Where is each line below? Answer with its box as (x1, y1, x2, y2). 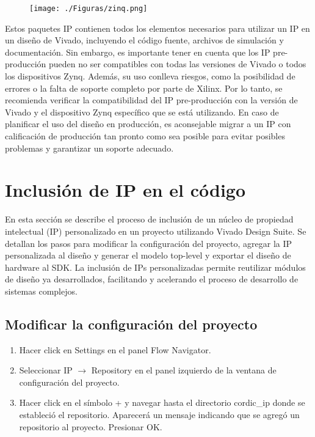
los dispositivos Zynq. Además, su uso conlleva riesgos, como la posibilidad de (5, 70, 295, 83)
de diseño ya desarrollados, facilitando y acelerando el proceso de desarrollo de (5, 273, 299, 285)
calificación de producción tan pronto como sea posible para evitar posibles (5, 130, 285, 142)
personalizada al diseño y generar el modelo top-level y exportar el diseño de (5, 249, 291, 262)
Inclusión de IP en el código (5, 177, 246, 202)
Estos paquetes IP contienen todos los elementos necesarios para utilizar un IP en (5, 21, 310, 34)
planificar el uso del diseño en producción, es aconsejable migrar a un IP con (5, 117, 291, 130)
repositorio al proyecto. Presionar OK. (19, 420, 162, 433)
